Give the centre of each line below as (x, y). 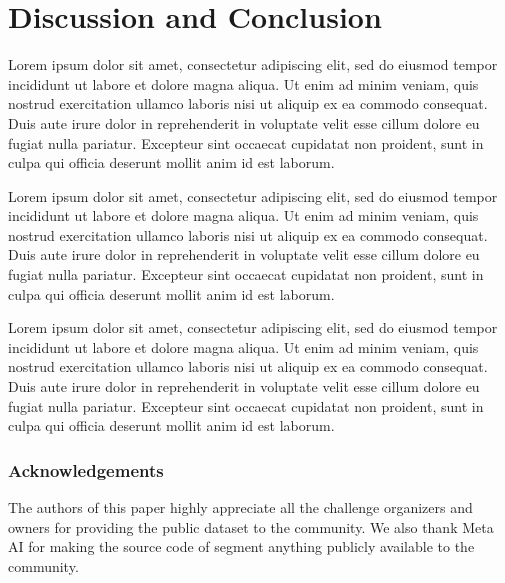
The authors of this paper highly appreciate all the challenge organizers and (240, 507)
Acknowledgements (86, 469)
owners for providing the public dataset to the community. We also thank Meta (251, 526)
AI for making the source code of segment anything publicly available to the (241, 546)
